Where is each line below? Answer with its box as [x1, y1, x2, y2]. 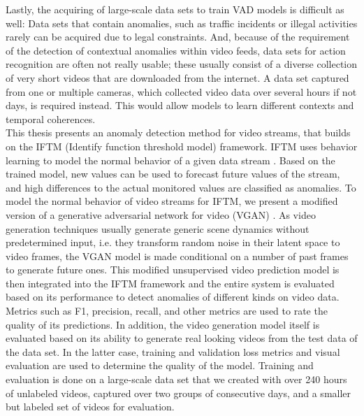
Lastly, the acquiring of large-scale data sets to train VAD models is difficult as [6, 2, 344, 16]
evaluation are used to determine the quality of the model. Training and [6, 358, 314, 373]
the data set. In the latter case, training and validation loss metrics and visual [6, 344, 340, 359]
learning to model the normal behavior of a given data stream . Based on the [6, 152, 335, 167]
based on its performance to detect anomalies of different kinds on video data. [6, 289, 340, 304]
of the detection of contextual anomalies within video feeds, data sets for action [6, 43, 346, 57]
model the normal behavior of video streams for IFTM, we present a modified [6, 194, 338, 208]
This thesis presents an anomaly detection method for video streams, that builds [6, 125, 351, 140]
